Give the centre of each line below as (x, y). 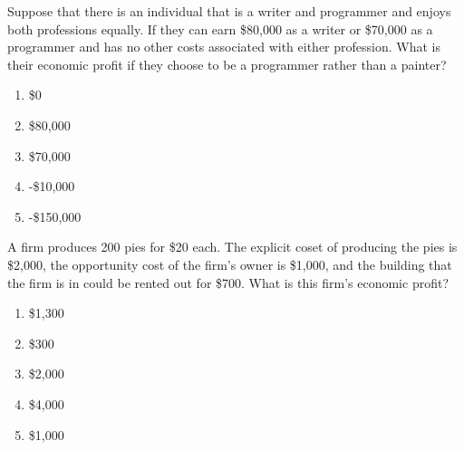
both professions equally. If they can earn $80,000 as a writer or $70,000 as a (220, 29)
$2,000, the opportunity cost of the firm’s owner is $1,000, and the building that (230, 264)
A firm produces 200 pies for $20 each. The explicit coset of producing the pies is (232, 247)
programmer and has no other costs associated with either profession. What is (224, 47)
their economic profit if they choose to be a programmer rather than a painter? (227, 64)
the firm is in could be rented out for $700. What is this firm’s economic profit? (228, 282)
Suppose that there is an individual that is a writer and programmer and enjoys (229, 11)
